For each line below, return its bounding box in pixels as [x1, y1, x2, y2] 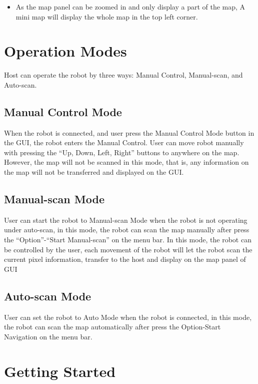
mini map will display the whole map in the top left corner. [15, 11, 198, 22]
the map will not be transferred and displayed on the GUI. [4, 167, 184, 177]
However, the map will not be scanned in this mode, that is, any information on [4, 157, 249, 167]
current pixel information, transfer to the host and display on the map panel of [4, 254, 246, 264]
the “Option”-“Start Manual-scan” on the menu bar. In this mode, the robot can [4, 234, 251, 245]
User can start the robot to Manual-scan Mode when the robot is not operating [4, 214, 247, 225]
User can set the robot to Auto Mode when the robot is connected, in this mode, [4, 311, 252, 322]
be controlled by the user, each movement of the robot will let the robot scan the [4, 244, 252, 254]
